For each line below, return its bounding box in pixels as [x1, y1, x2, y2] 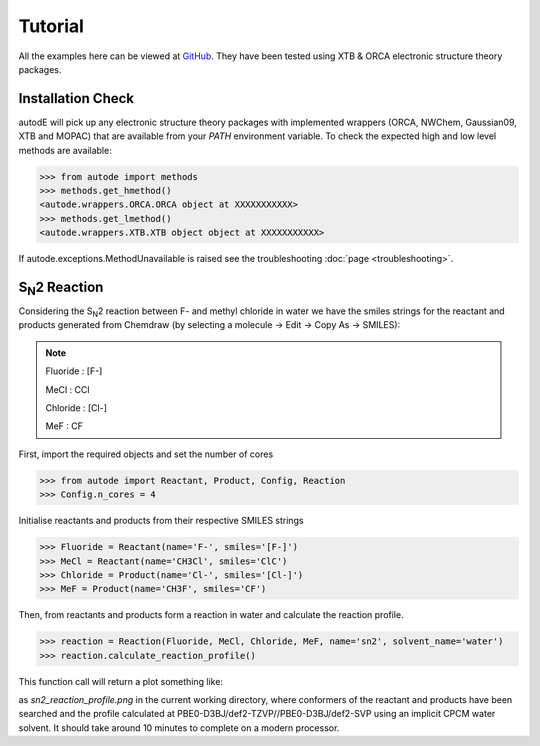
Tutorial [18, 15, 85, 37]
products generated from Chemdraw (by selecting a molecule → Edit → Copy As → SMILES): [18, 319, 401, 331]
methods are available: [18, 144, 112, 156]
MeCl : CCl [45, 383, 90, 395]
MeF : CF [45, 420, 84, 432]
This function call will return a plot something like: [18, 675, 224, 687]
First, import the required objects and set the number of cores [18, 448, 274, 460]
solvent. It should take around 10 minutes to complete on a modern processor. [18, 721, 340, 734]
